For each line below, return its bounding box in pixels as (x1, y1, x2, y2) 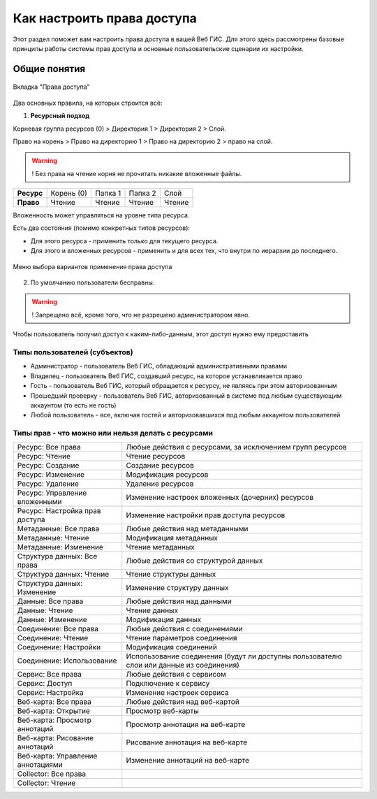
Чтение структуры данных (126, 570, 216, 580)
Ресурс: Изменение (17, 470, 85, 480)
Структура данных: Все (17, 552, 98, 561)
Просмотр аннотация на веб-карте (126, 720, 246, 730)
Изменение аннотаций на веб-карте (126, 756, 250, 765)
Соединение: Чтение (17, 633, 89, 643)
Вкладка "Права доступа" (13, 82, 90, 91)
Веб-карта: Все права (17, 697, 92, 707)
